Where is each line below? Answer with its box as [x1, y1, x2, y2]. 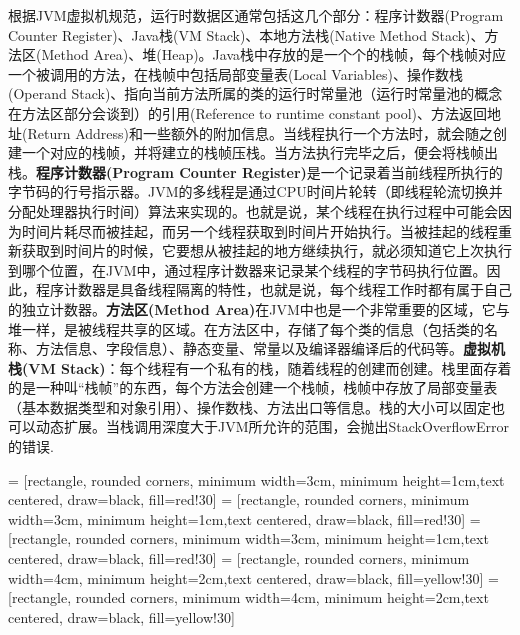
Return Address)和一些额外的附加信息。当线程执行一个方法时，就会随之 [27, 122, 493, 143]
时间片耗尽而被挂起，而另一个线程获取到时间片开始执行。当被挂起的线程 [21, 220, 498, 241]
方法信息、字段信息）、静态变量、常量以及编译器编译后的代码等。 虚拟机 [35, 338, 505, 359]
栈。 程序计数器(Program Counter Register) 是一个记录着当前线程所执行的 [8, 161, 503, 182]
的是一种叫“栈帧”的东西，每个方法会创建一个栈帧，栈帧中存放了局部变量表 [8, 377, 498, 398]
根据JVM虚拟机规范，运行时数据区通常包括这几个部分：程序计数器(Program [8, 5, 504, 25]
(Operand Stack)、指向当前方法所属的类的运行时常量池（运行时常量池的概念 [8, 83, 503, 104]
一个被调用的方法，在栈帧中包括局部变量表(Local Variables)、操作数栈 [8, 63, 463, 84]
